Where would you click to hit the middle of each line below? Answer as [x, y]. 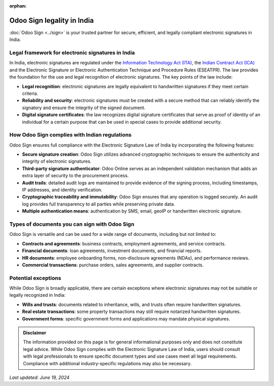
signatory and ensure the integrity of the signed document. [84, 108]
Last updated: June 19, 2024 [39, 377]
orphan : [18, 6]
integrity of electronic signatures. [57, 161]
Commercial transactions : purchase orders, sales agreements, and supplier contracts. [113, 265]
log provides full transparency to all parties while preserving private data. [98, 204]
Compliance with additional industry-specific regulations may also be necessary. [107, 363]
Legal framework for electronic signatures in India [72, 53]
